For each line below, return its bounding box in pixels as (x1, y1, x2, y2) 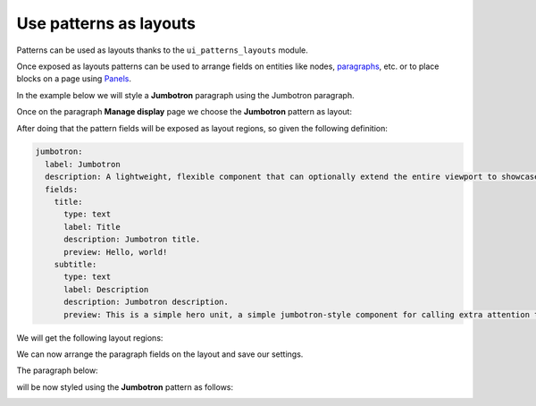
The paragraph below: (16, 365, 98, 376)
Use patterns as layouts (16, 13, 197, 33)
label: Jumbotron (45, 159, 121, 169)
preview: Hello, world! (63, 247, 168, 257)
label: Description (63, 284, 149, 294)
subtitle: (54, 259, 97, 269)
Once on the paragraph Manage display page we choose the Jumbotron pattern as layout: (16, 106, 353, 117)
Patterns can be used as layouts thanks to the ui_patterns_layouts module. (16, 45, 308, 55)
